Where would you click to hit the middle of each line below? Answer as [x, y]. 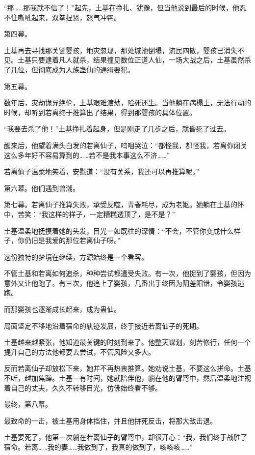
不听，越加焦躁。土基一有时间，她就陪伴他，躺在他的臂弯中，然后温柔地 [121, 378]
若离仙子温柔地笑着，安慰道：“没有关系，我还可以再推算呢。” [102, 171]
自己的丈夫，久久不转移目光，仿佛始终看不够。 [86, 387]
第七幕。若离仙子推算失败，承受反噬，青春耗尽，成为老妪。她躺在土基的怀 [124, 204]
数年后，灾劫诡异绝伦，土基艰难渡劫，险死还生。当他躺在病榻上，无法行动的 [127, 103]
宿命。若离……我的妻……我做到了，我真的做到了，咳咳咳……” [98, 447]
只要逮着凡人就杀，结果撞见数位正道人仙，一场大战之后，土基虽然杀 [141, 60]
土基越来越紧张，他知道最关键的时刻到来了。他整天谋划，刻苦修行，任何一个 [127, 342]
